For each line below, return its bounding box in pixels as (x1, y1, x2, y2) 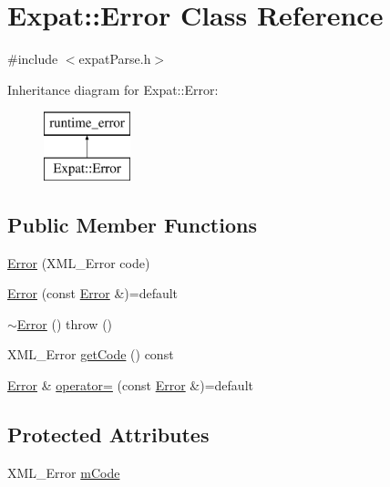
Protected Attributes (7, 420, 210, 449)
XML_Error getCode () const (7, 345, 174, 364)
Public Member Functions (7, 210, 257, 238)
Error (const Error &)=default (7, 284, 179, 303)
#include (7, 49, 58, 68)
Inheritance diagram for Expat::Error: (7, 79, 219, 98)
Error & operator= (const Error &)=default (7, 376, 253, 395)
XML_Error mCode (7, 462, 120, 482)
